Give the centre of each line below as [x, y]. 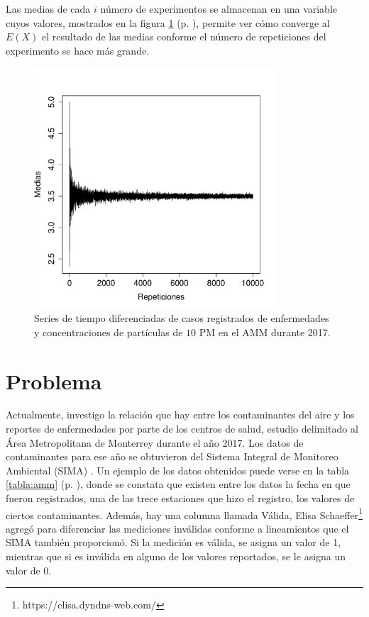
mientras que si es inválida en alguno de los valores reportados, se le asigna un [176, 556]
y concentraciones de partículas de [109, 332]
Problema [54, 380]
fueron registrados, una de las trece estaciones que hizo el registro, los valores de [180, 498]
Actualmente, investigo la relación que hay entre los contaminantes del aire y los [180, 415]
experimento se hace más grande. [78, 50]
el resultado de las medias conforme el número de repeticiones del [184, 37]
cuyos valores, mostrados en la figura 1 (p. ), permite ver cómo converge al [168, 22]
